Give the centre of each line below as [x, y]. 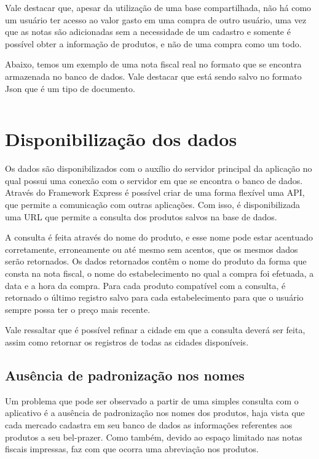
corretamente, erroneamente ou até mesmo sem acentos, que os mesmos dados [152, 249]
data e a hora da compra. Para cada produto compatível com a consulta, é [145, 285]
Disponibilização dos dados [121, 139]
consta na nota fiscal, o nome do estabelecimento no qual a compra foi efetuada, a [159, 273]
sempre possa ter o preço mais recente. [78, 309]
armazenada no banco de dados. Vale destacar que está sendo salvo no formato [153, 76]
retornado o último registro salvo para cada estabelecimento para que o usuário [154, 297]
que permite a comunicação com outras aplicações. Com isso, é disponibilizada [152, 205]
